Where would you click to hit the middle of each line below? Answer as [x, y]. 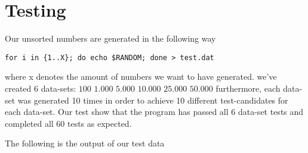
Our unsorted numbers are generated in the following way [110, 38]
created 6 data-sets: [41, 88]
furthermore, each [248, 88]
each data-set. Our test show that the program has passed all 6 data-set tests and [154, 112]
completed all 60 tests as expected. [68, 123]
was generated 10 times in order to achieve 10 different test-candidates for [153, 100]
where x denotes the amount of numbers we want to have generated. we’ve [141, 76]
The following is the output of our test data [85, 143]
